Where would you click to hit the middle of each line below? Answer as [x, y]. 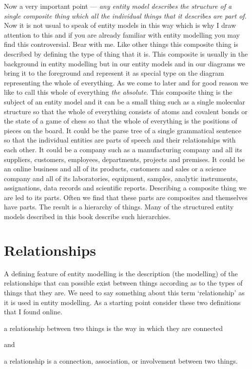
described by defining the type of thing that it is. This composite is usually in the [126, 53]
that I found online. [33, 312]
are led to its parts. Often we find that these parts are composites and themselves [126, 197]
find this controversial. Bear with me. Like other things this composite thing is [121, 44]
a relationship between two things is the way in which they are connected [114, 328]
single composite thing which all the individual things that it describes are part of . [125, 15]
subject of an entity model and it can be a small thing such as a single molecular [125, 101]
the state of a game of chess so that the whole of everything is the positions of [121, 121]
